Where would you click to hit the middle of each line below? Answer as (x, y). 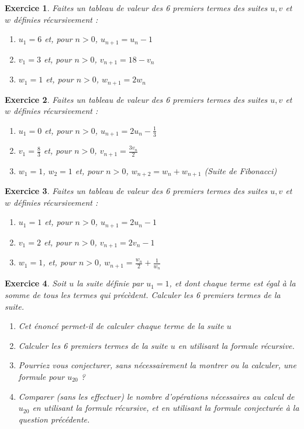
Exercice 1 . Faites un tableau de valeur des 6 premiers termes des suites (136, 8)
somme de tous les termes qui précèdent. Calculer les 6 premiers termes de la (143, 295)
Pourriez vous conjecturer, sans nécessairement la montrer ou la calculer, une (157, 365)
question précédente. (54, 419)
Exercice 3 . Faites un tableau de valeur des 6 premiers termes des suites (136, 191)
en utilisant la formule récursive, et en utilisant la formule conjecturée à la (166, 408)
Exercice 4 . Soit (36, 283)
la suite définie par (110, 283)
